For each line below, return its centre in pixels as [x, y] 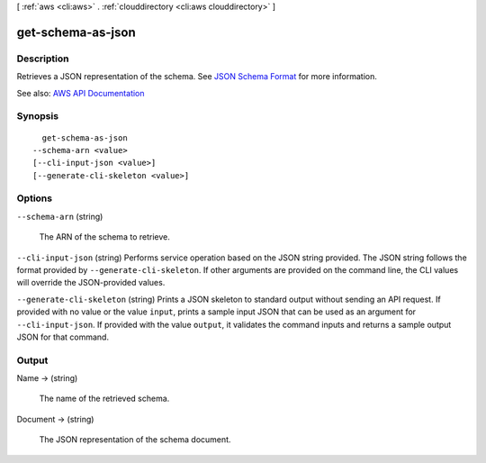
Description [43, 59]
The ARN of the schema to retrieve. [104, 237]
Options [35, 198]
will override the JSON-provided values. [91, 283]
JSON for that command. [63, 337]
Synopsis [37, 116]
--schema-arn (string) [60, 216]
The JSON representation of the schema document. [135, 440]
